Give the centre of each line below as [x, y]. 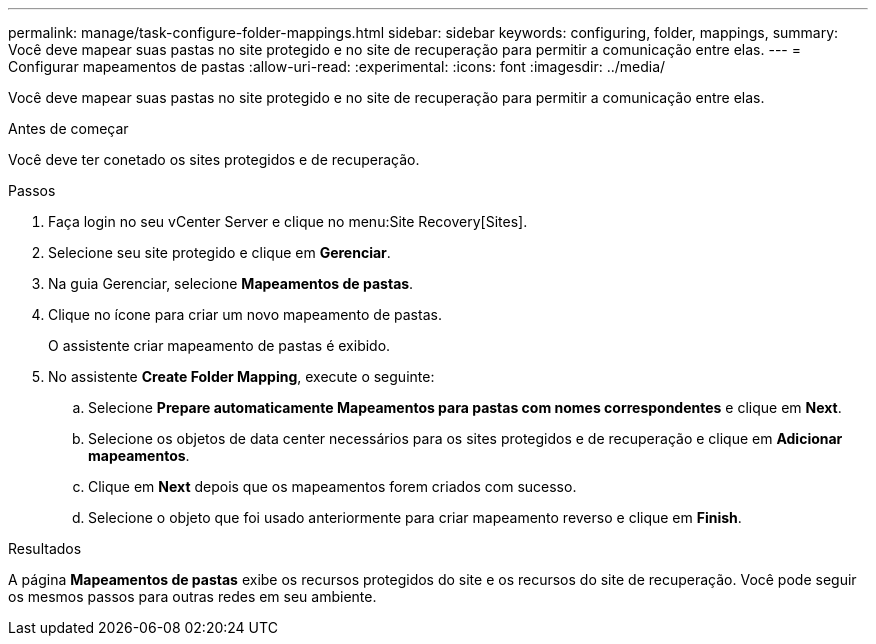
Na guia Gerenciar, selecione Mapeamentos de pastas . [231, 283]
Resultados [45, 548]
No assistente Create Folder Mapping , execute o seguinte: [241, 376]
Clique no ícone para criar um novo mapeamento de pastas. [245, 314]
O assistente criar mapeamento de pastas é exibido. [219, 345]
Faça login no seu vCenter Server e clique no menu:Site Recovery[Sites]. [288, 221]
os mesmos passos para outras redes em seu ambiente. [192, 596]
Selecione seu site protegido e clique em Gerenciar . [219, 252]
